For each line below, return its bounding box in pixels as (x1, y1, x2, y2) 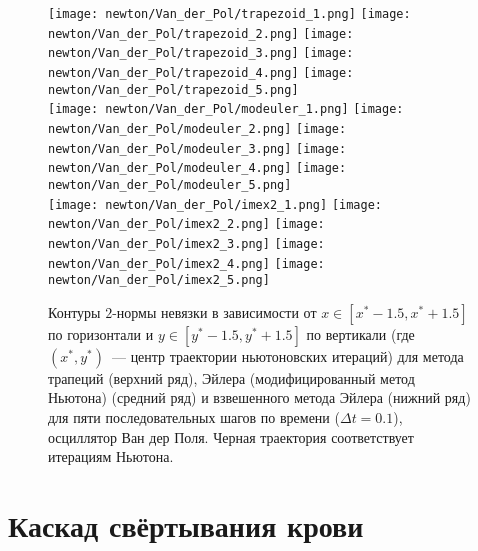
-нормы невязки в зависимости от (112, 301, 317, 322)
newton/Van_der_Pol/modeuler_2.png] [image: (48, 121, 347, 136)
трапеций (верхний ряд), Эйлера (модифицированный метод (48, 367, 415, 388)
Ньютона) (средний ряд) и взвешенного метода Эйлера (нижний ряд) (48, 387, 471, 408)
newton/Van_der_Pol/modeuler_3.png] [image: (48, 141, 347, 156)
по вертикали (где (306, 323, 415, 344)
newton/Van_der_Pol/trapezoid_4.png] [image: (48, 65, 354, 80)
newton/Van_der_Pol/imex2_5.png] (48, 273, 270, 288)
